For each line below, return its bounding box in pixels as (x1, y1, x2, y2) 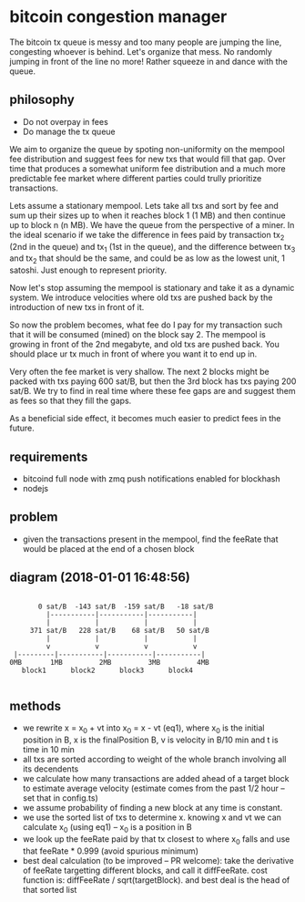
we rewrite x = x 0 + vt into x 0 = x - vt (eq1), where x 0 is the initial (22, 722, 265, 736)
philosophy (9, 92, 75, 108)
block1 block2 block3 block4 (21, 666, 194, 675)
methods (9, 698, 62, 713)
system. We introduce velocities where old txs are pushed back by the (9, 292, 273, 303)
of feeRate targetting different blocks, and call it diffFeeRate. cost (22, 865, 269, 876)
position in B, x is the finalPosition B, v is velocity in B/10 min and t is (22, 734, 280, 745)
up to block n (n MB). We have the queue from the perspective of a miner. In (9, 219, 295, 230)
